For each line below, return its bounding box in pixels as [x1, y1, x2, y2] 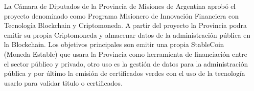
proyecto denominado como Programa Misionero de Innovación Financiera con [4, 10, 239, 21]
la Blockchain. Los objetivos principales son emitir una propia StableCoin [4, 39, 224, 49]
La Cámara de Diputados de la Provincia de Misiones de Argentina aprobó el [4, 1, 236, 11]
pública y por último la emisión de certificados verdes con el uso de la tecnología [4, 68, 245, 78]
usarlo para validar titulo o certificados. [4, 77, 122, 88]
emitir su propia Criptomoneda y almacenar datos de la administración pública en [4, 29, 251, 40]
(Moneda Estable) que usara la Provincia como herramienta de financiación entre [4, 48, 247, 59]
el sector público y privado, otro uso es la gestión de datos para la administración [4, 58, 248, 68]
